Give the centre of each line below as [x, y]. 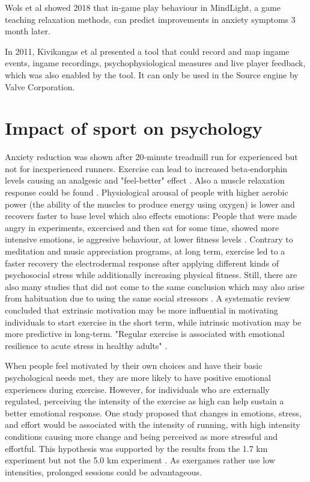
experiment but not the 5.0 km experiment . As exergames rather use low [140, 460]
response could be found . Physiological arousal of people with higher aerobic [147, 192]
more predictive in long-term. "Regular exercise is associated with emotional [145, 334]
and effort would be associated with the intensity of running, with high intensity [153, 425]
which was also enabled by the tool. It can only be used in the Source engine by [152, 74]
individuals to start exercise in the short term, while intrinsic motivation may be [153, 322]
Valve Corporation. [40, 86]
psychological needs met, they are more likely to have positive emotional [138, 377]
